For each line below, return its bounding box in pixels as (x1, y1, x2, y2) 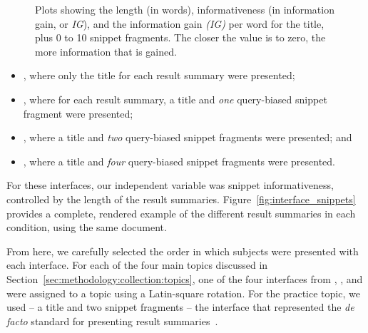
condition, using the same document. (6, 220, 167, 235)
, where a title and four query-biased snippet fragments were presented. (23, 153, 336, 168)
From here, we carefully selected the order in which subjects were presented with (6, 243, 359, 258)
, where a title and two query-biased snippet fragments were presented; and (23, 130, 352, 145)
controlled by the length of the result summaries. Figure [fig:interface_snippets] (6, 191, 356, 206)
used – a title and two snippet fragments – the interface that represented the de (6, 299, 354, 314)
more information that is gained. (35, 43, 177, 58)
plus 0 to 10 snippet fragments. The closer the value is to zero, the (35, 30, 326, 45)
